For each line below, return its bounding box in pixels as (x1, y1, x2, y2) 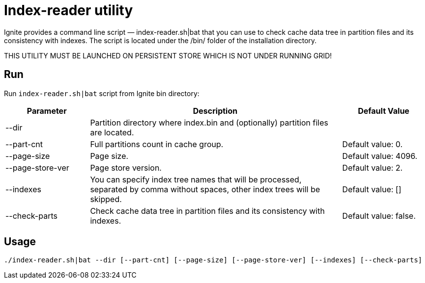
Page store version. (90, 162, 162, 173)
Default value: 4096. (342, 151, 418, 161)
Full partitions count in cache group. (90, 139, 224, 149)
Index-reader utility (4, 2, 133, 19)
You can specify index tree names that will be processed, (90, 174, 302, 184)
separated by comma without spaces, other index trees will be (90, 184, 320, 194)
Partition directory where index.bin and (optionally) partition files (90, 117, 328, 128)
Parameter (27, 105, 67, 116)
